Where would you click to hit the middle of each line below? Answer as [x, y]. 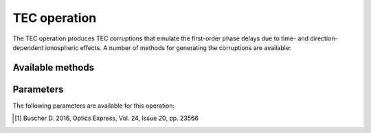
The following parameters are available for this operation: [94, 106]
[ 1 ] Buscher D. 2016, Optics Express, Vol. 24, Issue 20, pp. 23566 [107, 118]
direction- [324, 38]
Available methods [54, 68]
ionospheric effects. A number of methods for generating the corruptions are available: [168, 47]
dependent [28, 47]
